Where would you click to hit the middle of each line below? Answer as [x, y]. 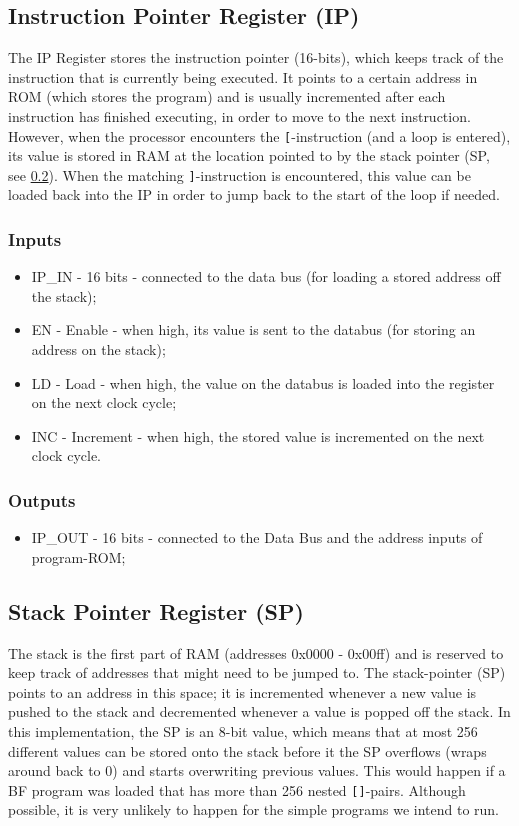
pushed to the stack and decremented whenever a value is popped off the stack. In [259, 711]
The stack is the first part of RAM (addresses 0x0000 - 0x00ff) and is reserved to [256, 652]
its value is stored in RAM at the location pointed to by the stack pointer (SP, [249, 155]
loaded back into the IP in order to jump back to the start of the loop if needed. [254, 194]
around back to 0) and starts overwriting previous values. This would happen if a [257, 770]
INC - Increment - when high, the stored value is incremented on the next [258, 435]
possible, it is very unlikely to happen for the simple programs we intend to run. [253, 809]
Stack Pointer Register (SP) [156, 610]
